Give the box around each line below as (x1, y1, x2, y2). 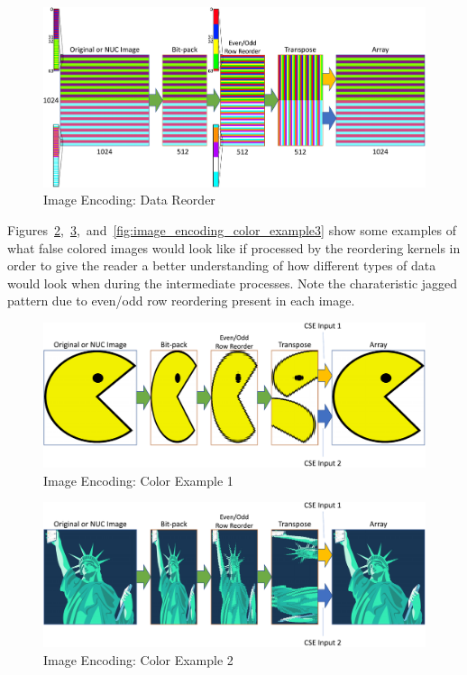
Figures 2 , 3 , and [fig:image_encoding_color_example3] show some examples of (7, 220, 457, 239)
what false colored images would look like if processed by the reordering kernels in (7, 238, 461, 257)
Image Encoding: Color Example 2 (43, 650, 233, 669)
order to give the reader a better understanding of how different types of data (7, 256, 436, 275)
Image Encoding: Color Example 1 (43, 470, 233, 489)
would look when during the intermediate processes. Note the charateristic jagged (7, 273, 458, 292)
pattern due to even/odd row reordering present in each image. (7, 291, 355, 310)
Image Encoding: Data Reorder (43, 190, 215, 209)
